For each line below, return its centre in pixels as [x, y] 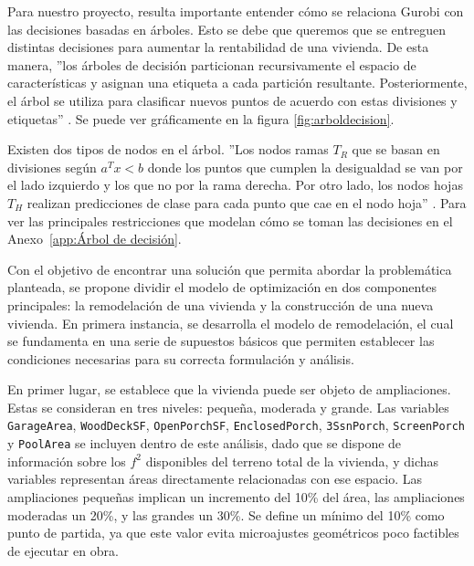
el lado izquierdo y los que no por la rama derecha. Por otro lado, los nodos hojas [235, 185]
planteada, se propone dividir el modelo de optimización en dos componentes [222, 287]
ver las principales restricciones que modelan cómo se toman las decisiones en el [230, 220]
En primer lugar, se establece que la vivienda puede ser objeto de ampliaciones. [229, 389]
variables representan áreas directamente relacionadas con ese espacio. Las [215, 479]
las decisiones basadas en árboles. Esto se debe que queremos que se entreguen [227, 29]
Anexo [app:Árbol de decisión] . [95, 239]
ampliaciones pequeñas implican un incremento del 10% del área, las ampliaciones [236, 496]
